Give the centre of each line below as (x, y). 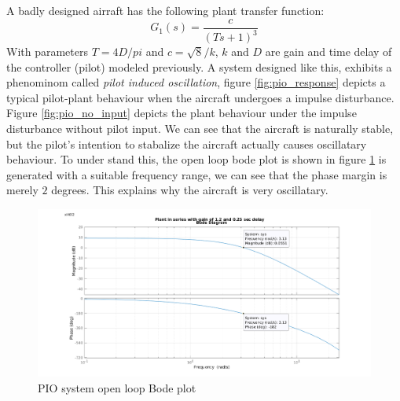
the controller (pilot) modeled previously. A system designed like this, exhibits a (199, 66)
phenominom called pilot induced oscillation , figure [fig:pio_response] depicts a (196, 82)
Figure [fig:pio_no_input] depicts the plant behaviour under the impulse (182, 113)
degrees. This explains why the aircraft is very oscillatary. (190, 190)
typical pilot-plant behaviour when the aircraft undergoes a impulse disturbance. (200, 97)
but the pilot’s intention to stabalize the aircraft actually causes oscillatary (187, 143)
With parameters (47, 51)
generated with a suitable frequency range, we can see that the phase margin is (197, 174)
